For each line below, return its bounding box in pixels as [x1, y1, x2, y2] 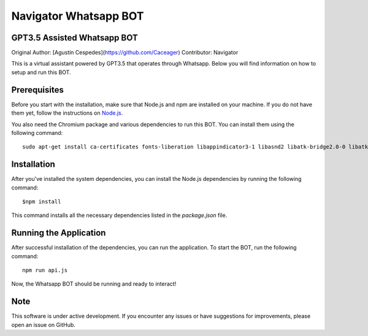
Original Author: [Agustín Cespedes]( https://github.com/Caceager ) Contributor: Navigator [11, 49, 239, 56]
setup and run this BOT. [11, 68, 71, 76]
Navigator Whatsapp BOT [11, 9, 144, 23]
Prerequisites [11, 85, 64, 95]
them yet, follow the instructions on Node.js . [11, 109, 123, 116]
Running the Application [11, 227, 106, 239]
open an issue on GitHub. [11, 321, 76, 328]
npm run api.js [22, 267, 68, 274]
